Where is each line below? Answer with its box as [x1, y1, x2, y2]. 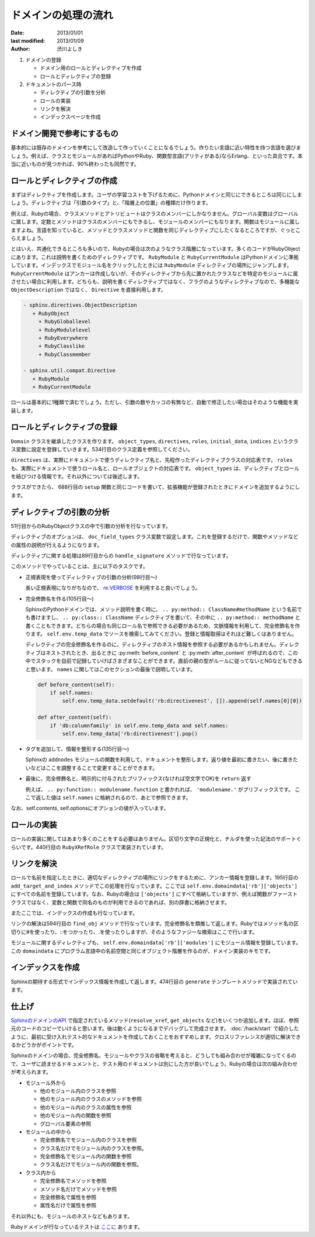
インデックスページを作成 [40, 113, 101, 120]
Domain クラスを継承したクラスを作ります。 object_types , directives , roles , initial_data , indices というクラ [10, 437, 299, 444]
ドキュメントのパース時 [25, 81, 82, 88]
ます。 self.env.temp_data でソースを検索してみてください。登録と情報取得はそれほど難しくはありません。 [30, 630, 297, 637]
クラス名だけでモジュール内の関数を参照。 [40, 1161, 142, 1168]
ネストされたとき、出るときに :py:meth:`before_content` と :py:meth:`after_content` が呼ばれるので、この [45, 649, 299, 656]
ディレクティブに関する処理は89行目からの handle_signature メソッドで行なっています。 [10, 552, 232, 559]
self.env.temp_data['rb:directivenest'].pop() [62, 730, 198, 737]
